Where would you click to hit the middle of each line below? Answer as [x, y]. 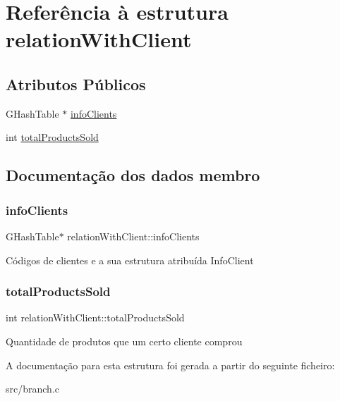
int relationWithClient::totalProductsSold [95, 317]
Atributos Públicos [76, 84]
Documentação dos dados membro [133, 175]
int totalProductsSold [52, 137]
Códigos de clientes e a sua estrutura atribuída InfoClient [130, 260]
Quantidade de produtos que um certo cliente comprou [124, 341]
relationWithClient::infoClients [133, 236]
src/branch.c [32, 389]
